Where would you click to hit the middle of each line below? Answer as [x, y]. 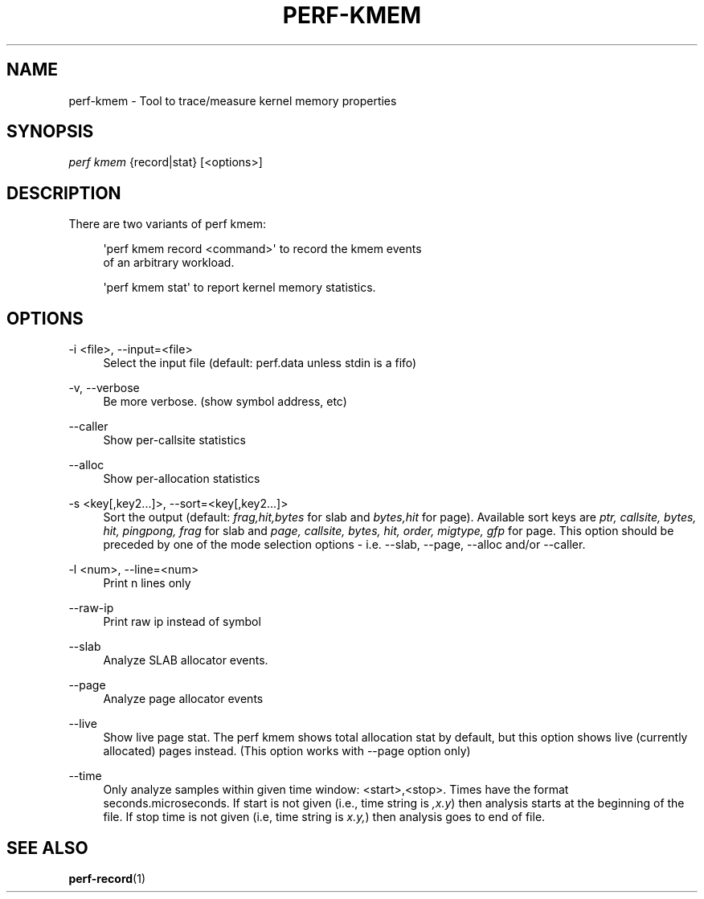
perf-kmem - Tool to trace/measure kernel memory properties [233, 100]
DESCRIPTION [64, 193]
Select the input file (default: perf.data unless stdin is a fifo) [260, 363]
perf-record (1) [107, 878]
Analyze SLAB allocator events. [186, 660]
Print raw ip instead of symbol [182, 622]
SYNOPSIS [50, 132]
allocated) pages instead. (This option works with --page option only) [287, 751]
